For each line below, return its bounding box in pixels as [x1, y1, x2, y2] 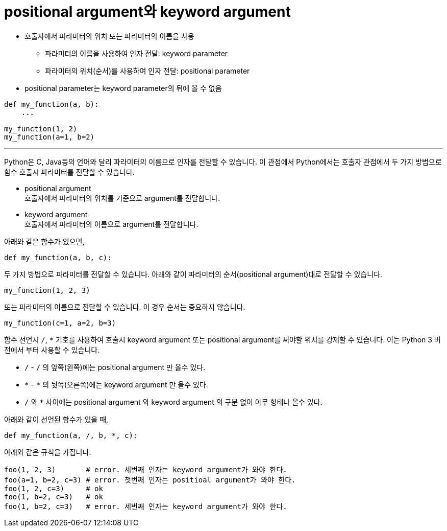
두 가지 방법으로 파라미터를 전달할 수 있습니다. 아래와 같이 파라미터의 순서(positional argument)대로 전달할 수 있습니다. [4, 269, 383, 279]
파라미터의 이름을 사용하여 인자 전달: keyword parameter [45, 49, 228, 58]
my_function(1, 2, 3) [4, 286, 90, 294]
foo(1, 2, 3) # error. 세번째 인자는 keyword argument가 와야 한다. [4, 465, 287, 474]
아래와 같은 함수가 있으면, [4, 237, 85, 246]
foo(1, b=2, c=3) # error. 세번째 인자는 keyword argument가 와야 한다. [4, 502, 287, 511]
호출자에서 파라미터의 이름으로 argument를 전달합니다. [24, 219, 198, 228]
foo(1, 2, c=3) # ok [4, 484, 103, 493]
